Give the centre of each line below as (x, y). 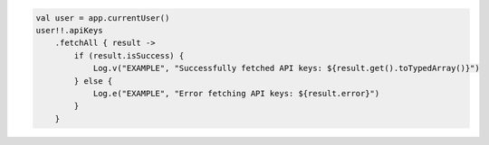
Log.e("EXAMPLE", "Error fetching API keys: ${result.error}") (236, 93)
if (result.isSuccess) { (129, 55)
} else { (93, 81)
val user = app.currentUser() (103, 18)
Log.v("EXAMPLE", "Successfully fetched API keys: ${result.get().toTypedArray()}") (286, 68)
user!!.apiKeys (69, 30)
